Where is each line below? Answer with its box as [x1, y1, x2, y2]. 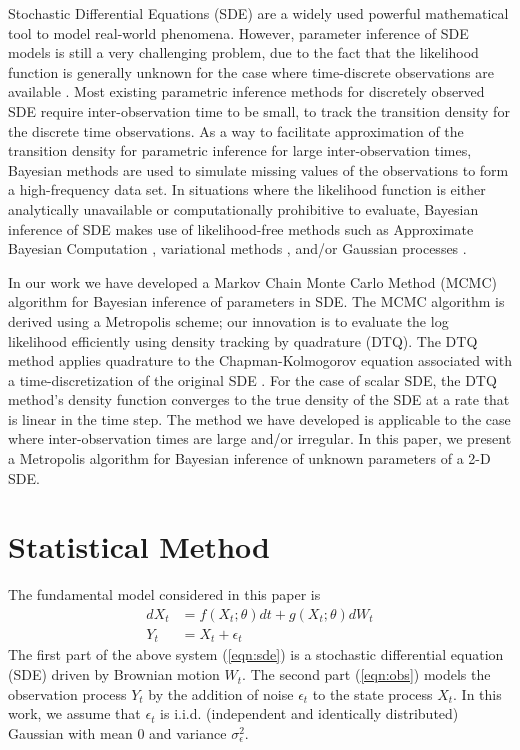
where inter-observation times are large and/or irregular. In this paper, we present [8, 428, 512, 449]
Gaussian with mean [8, 722, 133, 743]
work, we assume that [8, 703, 141, 724]
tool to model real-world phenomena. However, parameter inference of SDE [8, 22, 469, 43]
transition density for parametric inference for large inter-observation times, [8, 140, 472, 161]
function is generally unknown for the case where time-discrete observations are [8, 61, 494, 82]
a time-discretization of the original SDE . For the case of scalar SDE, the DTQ [8, 369, 497, 390]
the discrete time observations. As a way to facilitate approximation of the [8, 120, 464, 141]
